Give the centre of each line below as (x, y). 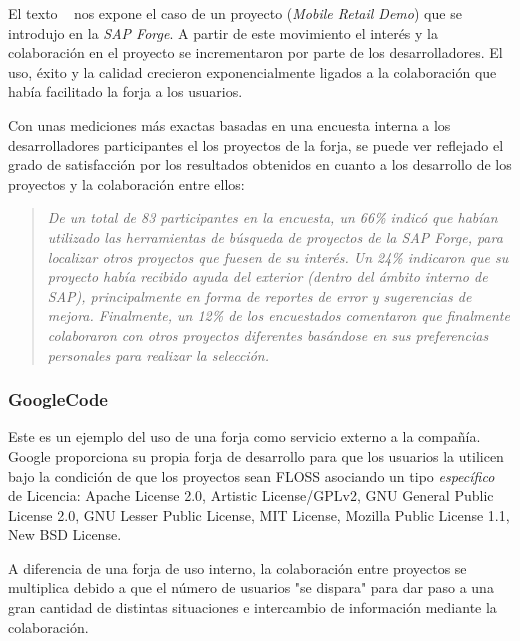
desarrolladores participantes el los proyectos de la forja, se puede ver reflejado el (256, 144)
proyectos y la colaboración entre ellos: (126, 183)
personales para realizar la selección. (158, 354)
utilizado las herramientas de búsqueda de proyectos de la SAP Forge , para (275, 236)
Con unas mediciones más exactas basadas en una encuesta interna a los (229, 124)
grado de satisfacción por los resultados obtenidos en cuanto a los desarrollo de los (260, 164)
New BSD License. (65, 534)
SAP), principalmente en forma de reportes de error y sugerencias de (259, 295)
